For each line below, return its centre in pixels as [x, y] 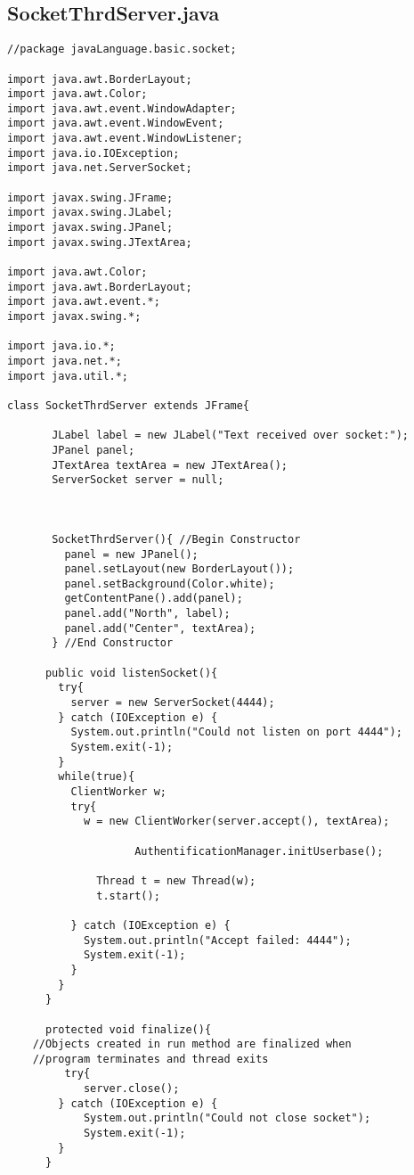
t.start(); [128, 896]
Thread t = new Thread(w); [176, 880]
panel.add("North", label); [147, 614]
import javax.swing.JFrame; [90, 197]
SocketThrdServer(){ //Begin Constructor [176, 539]
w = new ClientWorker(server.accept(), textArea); [236, 822]
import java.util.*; [68, 376]
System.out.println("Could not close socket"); [227, 1118]
